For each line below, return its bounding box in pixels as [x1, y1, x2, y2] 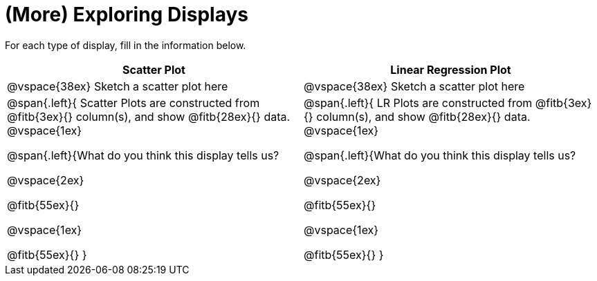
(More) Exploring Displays [5, 3, 248, 26]
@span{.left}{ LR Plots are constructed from [304, 95, 533, 110]
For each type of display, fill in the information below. [5, 39, 246, 51]
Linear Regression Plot [390, 62, 511, 77]
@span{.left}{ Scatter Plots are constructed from [7, 95, 260, 110]
